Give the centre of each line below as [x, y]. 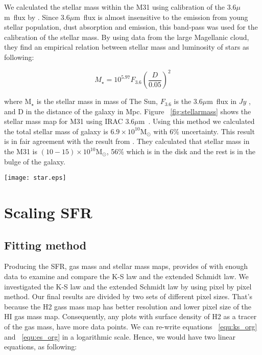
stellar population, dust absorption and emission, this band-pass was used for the [131, 27]
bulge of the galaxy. [35, 161]
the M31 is [21, 151]
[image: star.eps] [35, 178]
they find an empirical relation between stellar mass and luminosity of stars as [127, 47]
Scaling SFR [48, 212]
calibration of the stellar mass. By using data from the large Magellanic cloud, [127, 37]
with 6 [163, 131]
